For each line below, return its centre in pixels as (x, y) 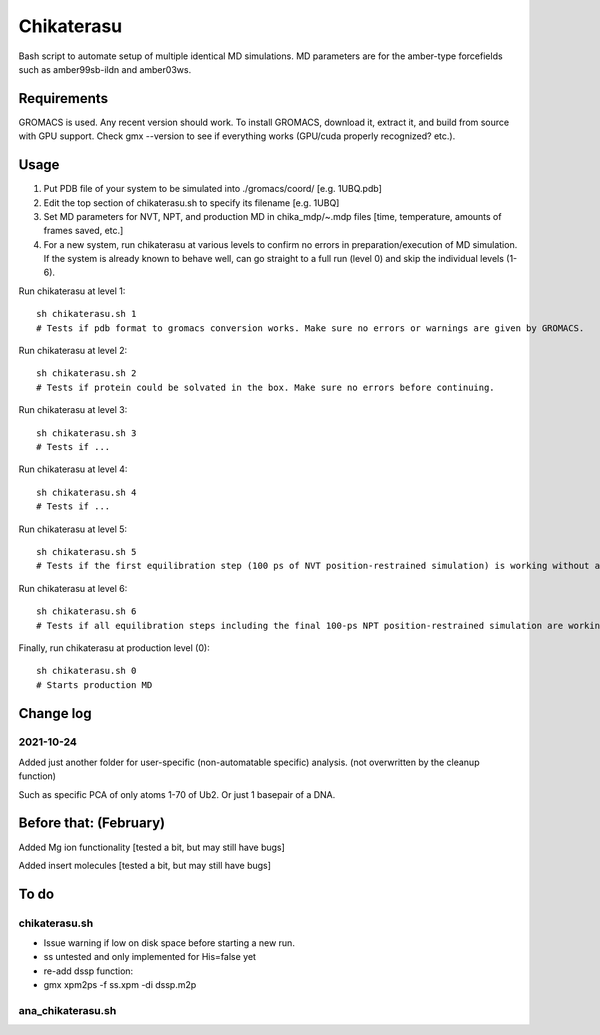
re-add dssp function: (88, 971)
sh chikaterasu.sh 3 (86, 433)
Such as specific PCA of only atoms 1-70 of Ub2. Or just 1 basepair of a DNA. (177, 794)
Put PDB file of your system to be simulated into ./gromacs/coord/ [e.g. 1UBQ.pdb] (212, 189)
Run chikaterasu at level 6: (73, 588)
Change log (55, 713)
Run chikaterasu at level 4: (73, 469)
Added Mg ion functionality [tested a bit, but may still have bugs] (151, 847)
